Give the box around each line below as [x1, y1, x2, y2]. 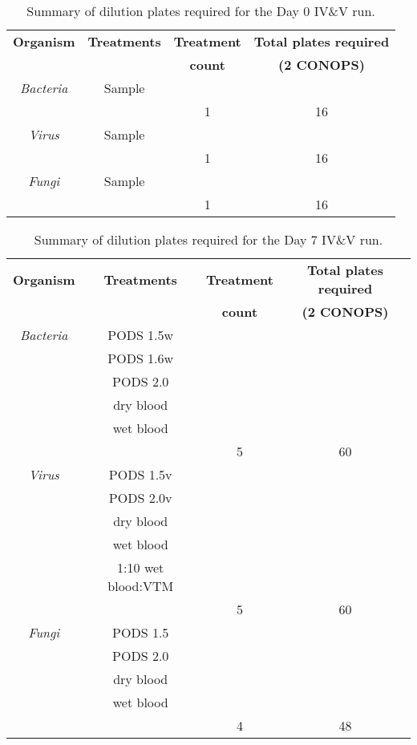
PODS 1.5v [108, 465, 172, 484]
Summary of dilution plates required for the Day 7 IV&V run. [34, 230, 383, 249]
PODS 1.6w [107, 349, 174, 367]
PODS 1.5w [107, 326, 174, 344]
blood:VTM [107, 577, 174, 595]
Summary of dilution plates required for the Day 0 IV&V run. [26, 2, 375, 20]
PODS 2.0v [108, 488, 172, 507]
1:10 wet [117, 558, 164, 577]
